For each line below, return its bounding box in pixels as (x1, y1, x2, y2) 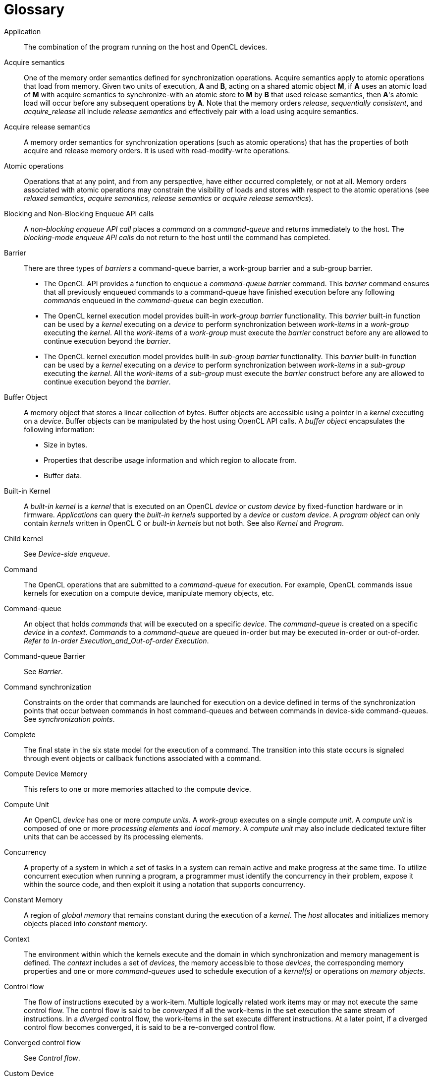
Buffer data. (44, 471, 82, 480)
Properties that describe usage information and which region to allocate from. (44, 455, 297, 464)
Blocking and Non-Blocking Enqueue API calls (4, 209, 154, 218)
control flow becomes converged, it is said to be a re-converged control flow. (24, 1022, 275, 1031)
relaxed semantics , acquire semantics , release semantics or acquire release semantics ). (24, 193, 314, 202)
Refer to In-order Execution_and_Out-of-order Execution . (24, 636, 209, 645)
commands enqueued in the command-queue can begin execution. (44, 296, 264, 305)
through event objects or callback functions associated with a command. (24, 754, 261, 762)
